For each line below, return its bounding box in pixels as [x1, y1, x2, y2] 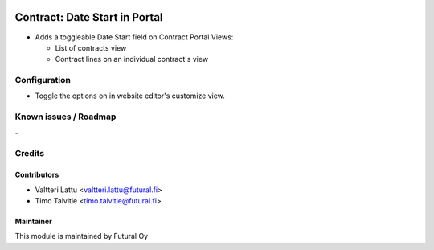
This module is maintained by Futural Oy [14, 232, 149, 241]
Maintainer [14, 216, 52, 226]
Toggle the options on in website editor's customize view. [35, 91, 225, 100]
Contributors [14, 170, 59, 180]
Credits [14, 148, 44, 159]
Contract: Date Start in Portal [14, 10, 164, 24]
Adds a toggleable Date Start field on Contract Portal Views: [35, 32, 234, 42]
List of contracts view [55, 43, 127, 52]
